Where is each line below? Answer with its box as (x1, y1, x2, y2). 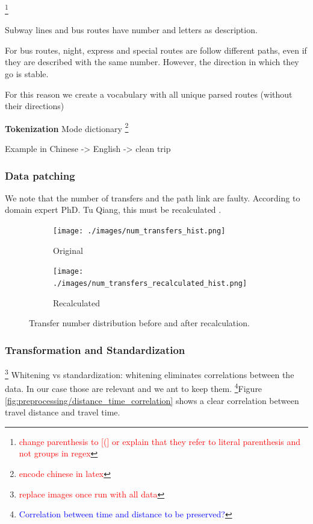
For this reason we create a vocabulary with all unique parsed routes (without (5, 87, 293, 100)
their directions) (5, 99, 64, 112)
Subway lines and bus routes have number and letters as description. (5, 24, 258, 36)
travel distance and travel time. (5, 406, 120, 418)
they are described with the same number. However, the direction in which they (5, 55, 299, 68)
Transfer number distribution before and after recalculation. (29, 317, 250, 329)
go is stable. (5, 68, 49, 80)
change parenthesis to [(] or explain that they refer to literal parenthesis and (19, 435, 301, 447)
